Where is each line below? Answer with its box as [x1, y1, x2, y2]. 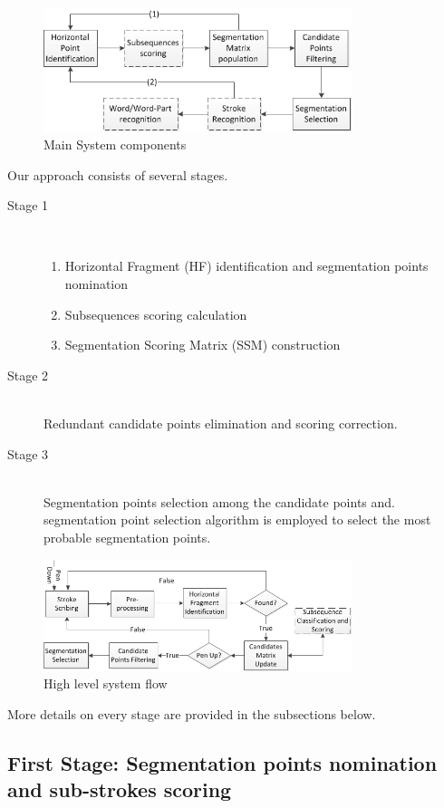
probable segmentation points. [43, 527, 211, 546]
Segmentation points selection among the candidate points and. [43, 492, 395, 511]
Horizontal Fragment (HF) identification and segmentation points [64, 256, 429, 275]
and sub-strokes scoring [7, 775, 232, 803]
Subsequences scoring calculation [64, 304, 247, 323]
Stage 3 [7, 444, 49, 463]
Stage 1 [7, 196, 49, 215]
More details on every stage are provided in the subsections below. [7, 704, 376, 723]
